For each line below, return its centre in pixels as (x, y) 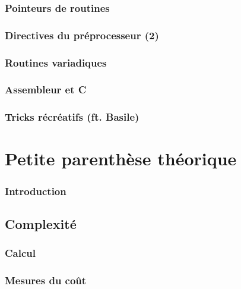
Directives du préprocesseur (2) (82, 35)
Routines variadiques (56, 62)
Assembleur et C (46, 89)
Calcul (20, 253)
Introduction (36, 191)
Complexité (41, 223)
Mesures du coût (46, 280)
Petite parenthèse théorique (121, 158)
